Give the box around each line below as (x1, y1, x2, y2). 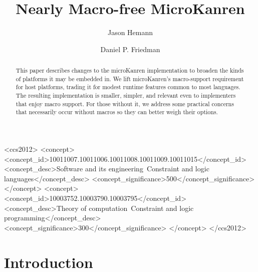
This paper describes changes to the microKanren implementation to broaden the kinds (16, 66, 244, 75)
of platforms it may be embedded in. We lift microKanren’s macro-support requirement (16, 74, 244, 83)
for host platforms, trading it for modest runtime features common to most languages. (16, 83, 240, 91)
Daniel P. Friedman (100, 44, 160, 54)
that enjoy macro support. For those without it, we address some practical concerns (16, 99, 234, 108)
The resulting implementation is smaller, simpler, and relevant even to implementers (16, 91, 236, 100)
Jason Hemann (107, 27, 153, 38)
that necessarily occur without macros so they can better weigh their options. (16, 108, 218, 116)
